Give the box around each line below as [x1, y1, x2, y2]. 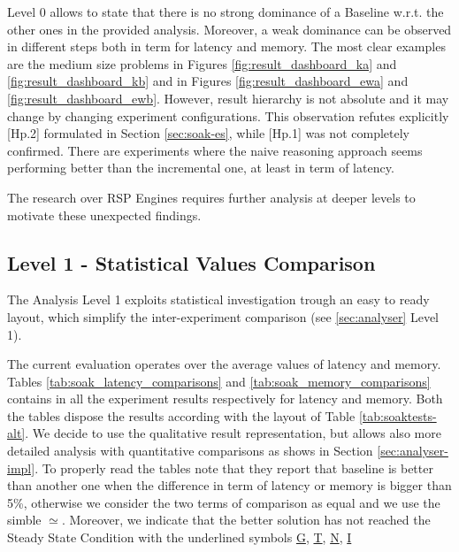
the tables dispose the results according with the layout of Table [7, 406, 356, 425]
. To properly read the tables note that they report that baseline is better [34, 458, 433, 477]
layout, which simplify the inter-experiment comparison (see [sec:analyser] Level [7, 307, 440, 326]
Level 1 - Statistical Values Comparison [7, 249, 376, 276]
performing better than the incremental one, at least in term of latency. [7, 158, 394, 177]
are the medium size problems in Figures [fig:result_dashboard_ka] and [7, 54, 397, 73]
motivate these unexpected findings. [7, 205, 202, 224]
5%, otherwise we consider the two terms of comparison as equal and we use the [7, 493, 440, 511]
